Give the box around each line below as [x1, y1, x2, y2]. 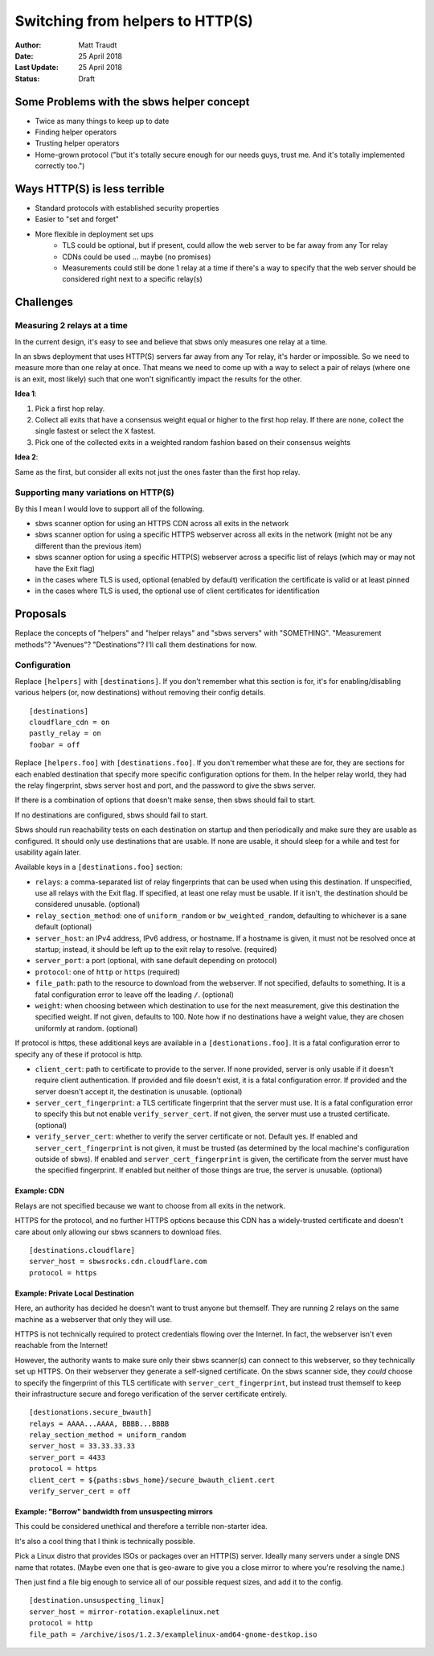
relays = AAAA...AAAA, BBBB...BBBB [29, 1419, 170, 1428]
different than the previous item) [35, 541, 142, 550]
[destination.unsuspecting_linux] [29, 1596, 165, 1605]
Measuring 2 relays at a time [14, 320, 129, 332]
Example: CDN [14, 1186, 64, 1196]
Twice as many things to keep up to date [35, 116, 170, 126]
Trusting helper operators [35, 138, 120, 148]
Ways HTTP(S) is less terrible [14, 182, 165, 196]
